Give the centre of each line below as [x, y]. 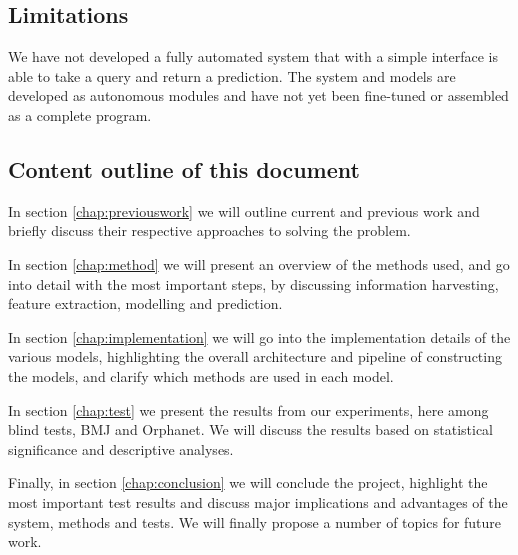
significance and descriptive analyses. [121, 448]
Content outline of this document [184, 168]
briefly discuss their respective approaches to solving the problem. [209, 230]
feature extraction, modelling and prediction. [145, 303]
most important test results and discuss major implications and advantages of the [258, 501]
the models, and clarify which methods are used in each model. [201, 375]
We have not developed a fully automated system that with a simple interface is [253, 56]
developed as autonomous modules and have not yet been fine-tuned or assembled [258, 95]
